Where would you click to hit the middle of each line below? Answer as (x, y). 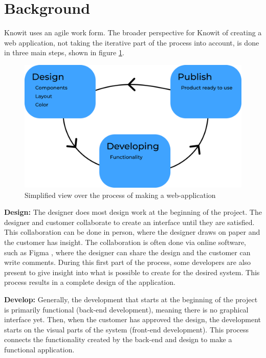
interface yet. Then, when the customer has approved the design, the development (132, 319)
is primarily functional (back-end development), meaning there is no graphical (126, 309)
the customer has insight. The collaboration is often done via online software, (125, 242)
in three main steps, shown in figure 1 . (64, 52)
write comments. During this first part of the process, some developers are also (128, 262)
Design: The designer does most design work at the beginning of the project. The (133, 212)
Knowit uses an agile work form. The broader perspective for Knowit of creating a (133, 32)
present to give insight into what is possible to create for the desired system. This (132, 272)
